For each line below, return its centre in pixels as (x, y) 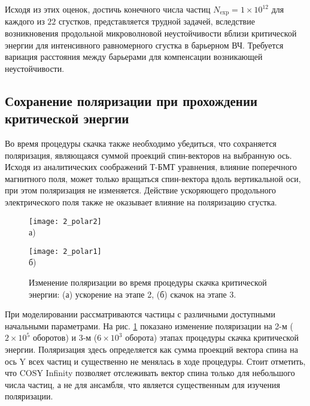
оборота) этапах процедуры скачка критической (212, 337)
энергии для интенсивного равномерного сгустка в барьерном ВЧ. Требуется (144, 45)
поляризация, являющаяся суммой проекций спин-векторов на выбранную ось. (148, 155)
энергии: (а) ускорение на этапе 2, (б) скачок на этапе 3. (133, 294)
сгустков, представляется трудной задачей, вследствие (157, 21)
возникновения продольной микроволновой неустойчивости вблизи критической (151, 33)
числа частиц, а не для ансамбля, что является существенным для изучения (142, 384)
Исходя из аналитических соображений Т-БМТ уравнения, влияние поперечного (151, 167)
